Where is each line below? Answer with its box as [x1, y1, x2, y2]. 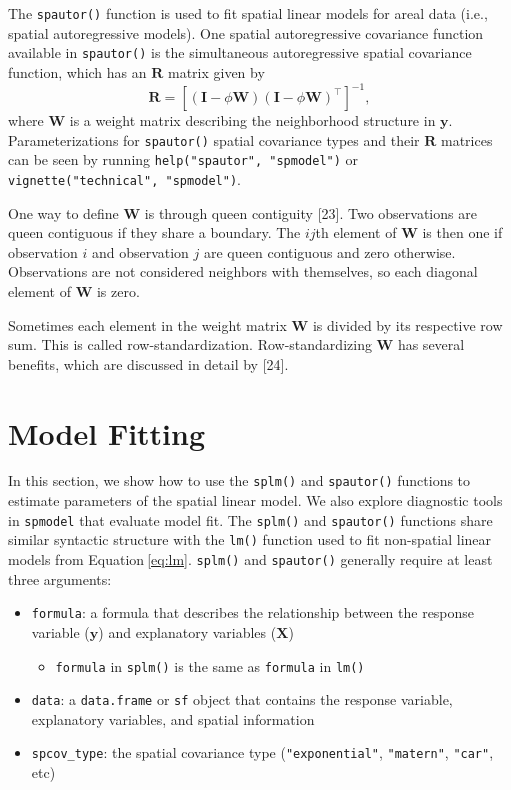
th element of [315, 222, 397, 243]
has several [397, 334, 465, 355]
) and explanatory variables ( [98, 621, 277, 642]
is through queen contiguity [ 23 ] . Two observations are [144, 202, 477, 223]
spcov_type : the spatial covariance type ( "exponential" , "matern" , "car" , [31, 742, 494, 763]
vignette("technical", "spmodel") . [8, 168, 241, 189]
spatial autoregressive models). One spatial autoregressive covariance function [8, 22, 484, 43]
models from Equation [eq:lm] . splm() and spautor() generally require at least [8, 549, 493, 569]
